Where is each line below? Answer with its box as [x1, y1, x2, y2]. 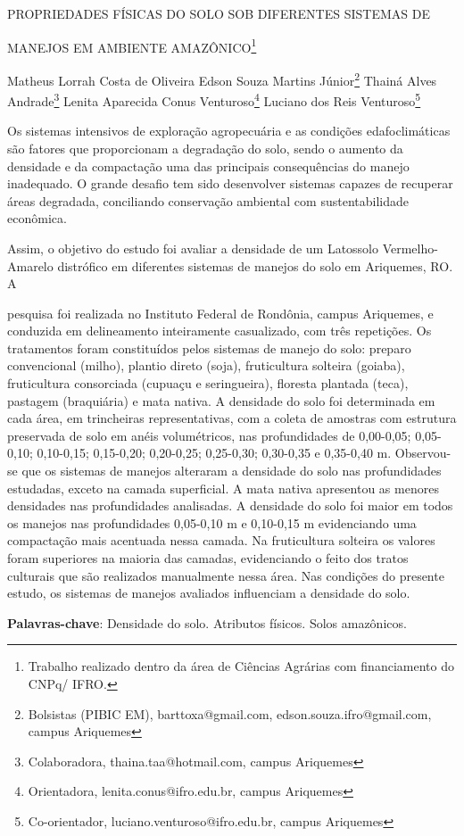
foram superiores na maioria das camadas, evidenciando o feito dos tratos [7, 549, 409, 567]
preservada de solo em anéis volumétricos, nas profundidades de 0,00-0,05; [7, 426, 411, 444]
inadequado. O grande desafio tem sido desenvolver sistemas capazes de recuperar [7, 174, 453, 193]
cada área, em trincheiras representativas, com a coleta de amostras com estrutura [7, 409, 457, 427]
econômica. [7, 209, 67, 228]
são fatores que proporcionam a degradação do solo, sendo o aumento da [7, 138, 403, 157]
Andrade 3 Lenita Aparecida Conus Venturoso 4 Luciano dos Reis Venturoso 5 [7, 89, 421, 110]
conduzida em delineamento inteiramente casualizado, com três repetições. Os [7, 321, 432, 340]
